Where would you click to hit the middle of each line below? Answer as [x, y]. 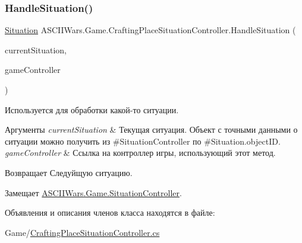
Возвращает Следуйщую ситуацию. [69, 172]
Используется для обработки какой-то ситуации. [92, 109]
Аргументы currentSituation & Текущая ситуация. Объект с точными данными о [151, 130]
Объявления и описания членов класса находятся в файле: [110, 212]
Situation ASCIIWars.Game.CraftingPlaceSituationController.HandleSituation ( [150, 30]
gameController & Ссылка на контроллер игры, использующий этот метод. [140, 153]
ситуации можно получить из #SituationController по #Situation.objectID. [143, 141]
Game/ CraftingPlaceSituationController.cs [82, 232]
